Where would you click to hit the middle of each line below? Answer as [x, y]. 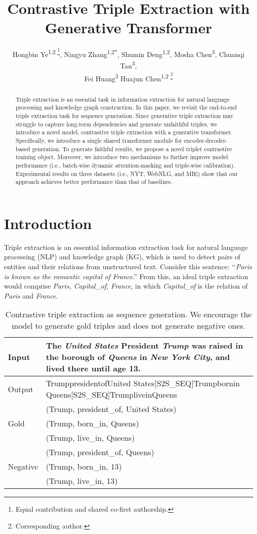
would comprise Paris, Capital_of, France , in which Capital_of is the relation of [126, 286]
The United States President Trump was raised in [144, 346]
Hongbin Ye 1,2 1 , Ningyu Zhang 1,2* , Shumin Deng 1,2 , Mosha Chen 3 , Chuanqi [128, 53]
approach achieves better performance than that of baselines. [94, 182]
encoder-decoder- [206, 140]
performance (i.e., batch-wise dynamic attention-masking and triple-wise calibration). [125, 165]
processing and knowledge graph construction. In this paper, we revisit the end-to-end [126, 107]
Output [21, 389]
